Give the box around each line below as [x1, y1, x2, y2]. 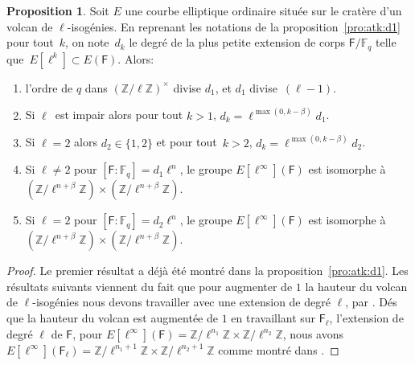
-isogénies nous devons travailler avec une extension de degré [32, 293, 331, 310]
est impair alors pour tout [55, 106, 183, 123]
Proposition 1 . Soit [6, 2, 109, 18]
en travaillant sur [231, 310, 316, 326]
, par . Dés [345, 293, 397, 310]
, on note [65, 34, 109, 51]
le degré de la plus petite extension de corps [129, 34, 345, 51]
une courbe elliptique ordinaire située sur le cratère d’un [125, 2, 402, 18]
